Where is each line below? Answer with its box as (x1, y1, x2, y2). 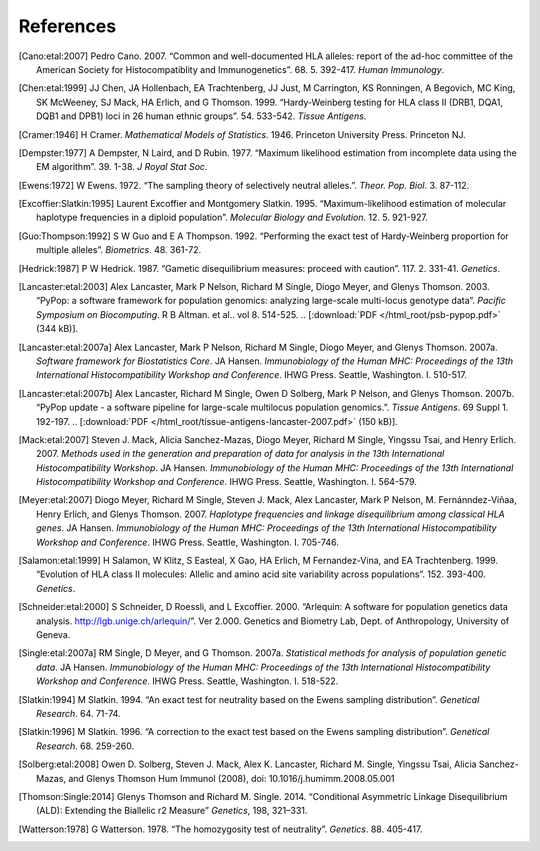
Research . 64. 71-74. (36, 707, 121, 719)
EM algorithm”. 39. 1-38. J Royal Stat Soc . (36, 161, 208, 173)
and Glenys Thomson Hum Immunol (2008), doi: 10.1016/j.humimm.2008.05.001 (68, 772, 395, 784)
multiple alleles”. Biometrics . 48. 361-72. (36, 244, 202, 256)
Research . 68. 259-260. (36, 740, 135, 752)
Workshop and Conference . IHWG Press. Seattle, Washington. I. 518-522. (36, 675, 339, 687)
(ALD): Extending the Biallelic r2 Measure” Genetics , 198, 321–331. (36, 805, 308, 817)
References (18, 15, 117, 37)
